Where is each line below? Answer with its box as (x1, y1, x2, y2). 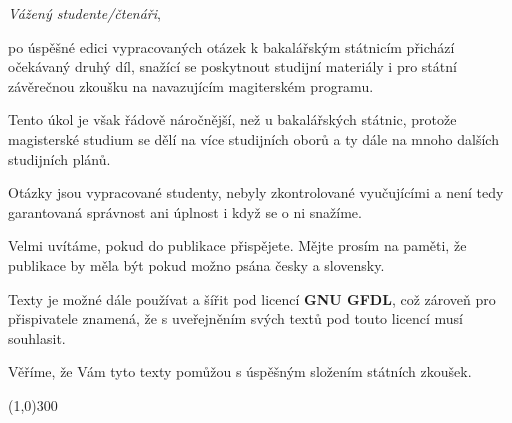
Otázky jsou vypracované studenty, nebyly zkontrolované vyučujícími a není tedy (8, 182, 504, 203)
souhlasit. (8, 327, 66, 348)
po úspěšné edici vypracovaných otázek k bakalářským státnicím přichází (8, 36, 455, 57)
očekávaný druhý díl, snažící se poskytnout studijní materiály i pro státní (8, 56, 457, 77)
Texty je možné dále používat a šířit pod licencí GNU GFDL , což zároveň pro (8, 288, 496, 309)
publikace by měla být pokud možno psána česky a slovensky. (8, 254, 385, 275)
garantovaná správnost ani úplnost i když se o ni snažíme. (8, 201, 362, 222)
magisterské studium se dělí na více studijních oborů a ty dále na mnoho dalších (8, 128, 499, 149)
